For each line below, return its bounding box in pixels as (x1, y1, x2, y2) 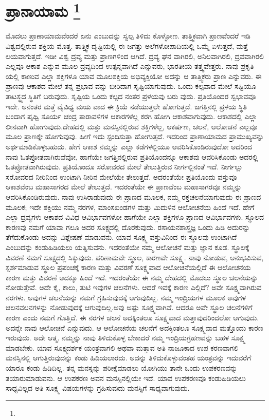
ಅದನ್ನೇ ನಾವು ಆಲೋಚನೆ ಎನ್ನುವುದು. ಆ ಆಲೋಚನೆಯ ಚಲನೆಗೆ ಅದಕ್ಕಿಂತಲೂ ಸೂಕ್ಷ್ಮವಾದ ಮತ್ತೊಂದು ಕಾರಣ (6, 322, 263, 333)
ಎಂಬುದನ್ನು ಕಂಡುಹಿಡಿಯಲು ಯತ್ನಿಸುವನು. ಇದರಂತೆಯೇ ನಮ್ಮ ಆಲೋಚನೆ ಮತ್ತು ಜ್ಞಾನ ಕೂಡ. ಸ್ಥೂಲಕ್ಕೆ (6, 241, 249, 252)
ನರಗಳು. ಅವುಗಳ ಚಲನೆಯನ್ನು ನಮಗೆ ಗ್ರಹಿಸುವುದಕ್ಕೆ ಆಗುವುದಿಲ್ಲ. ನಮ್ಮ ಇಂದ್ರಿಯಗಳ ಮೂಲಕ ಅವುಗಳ (6, 292, 246, 302)
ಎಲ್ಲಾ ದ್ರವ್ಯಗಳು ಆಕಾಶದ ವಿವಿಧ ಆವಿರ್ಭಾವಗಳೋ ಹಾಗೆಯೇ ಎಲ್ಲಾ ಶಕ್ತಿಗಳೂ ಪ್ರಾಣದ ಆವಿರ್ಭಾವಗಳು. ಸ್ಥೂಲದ (6, 212, 264, 222)
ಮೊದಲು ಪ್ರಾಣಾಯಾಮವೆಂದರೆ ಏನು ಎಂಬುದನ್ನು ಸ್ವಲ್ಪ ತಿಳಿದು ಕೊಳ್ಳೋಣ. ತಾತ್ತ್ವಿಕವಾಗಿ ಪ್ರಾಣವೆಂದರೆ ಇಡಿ (6, 30, 250, 41)
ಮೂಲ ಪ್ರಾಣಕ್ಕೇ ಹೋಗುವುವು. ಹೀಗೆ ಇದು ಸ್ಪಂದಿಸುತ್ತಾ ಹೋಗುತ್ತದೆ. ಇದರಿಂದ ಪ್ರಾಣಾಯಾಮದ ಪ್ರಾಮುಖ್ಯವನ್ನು (6, 131, 264, 142)
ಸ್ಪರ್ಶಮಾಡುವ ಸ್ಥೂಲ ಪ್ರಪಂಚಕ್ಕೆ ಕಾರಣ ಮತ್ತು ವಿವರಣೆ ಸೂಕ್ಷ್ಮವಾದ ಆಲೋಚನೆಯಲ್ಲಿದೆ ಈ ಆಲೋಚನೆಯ (6, 262, 251, 273)
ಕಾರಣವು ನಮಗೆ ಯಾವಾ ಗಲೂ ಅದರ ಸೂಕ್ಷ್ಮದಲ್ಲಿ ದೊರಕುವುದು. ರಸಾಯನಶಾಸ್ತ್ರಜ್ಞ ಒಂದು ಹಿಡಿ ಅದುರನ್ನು (6, 221, 250, 232)
